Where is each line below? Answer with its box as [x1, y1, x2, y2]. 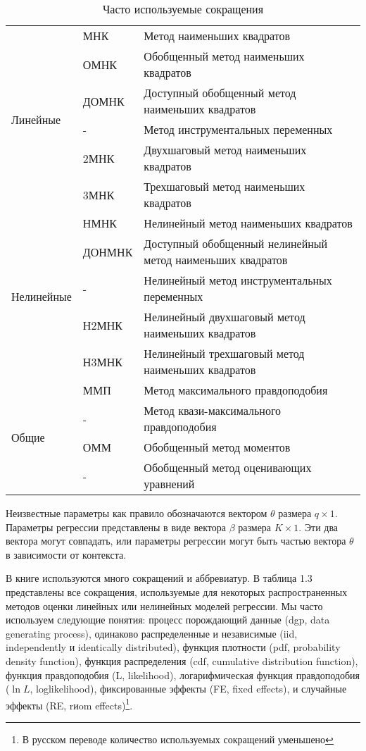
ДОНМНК [82, 243, 133, 260]
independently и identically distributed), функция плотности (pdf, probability [6, 640, 341, 654]
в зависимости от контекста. [6, 547, 127, 561]
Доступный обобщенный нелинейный [144, 235, 328, 252]
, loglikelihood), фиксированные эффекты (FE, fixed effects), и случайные [30, 681, 347, 696]
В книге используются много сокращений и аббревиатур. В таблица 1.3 [6, 571, 313, 585]
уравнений [144, 476, 195, 492]
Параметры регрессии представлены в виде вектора [6, 519, 226, 534]
